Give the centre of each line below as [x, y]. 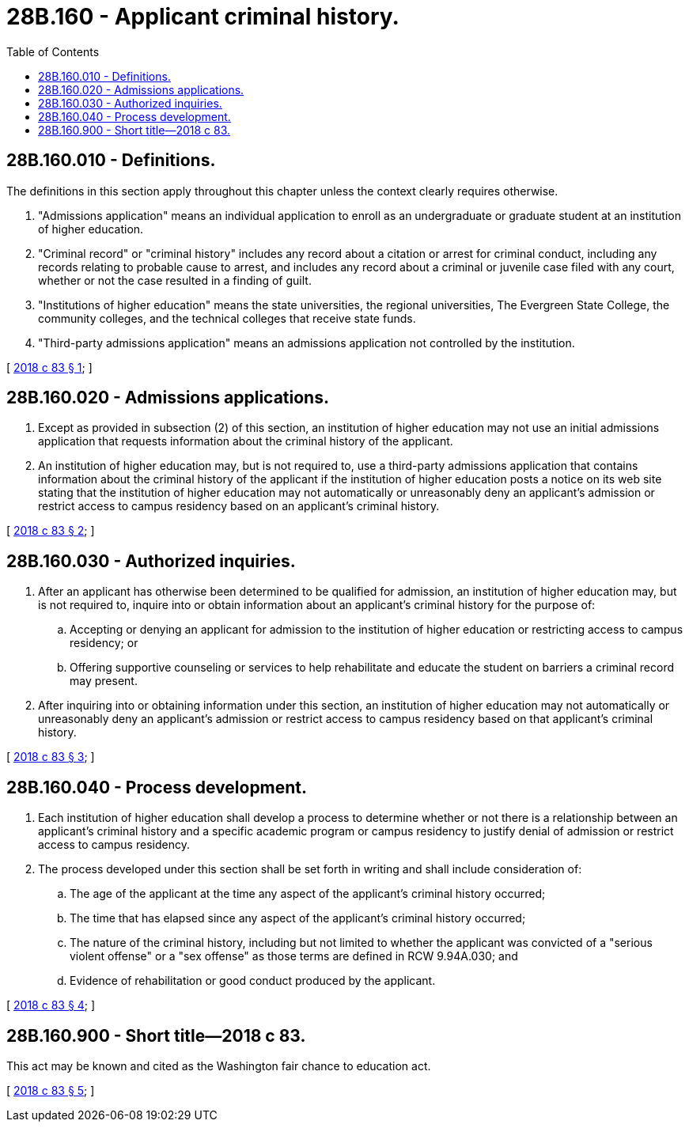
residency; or [104, 643]
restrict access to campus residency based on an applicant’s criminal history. [239, 506]
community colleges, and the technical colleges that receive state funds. [227, 318]
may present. [104, 681]
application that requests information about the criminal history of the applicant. [246, 441]
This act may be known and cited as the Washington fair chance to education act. [219, 1066]
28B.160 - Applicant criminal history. [203, 17]
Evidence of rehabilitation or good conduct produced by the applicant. [253, 981]
